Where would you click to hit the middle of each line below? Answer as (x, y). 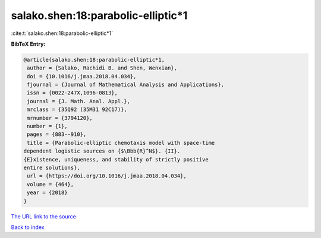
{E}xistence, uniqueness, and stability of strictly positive (116, 159)
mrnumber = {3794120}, (60, 118)
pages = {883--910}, (57, 134)
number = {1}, (47, 126)
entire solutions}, (52, 168)
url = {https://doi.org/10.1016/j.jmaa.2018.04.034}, (107, 176)
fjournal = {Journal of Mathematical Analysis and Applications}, (126, 85)
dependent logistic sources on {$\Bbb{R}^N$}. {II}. (102, 151)
